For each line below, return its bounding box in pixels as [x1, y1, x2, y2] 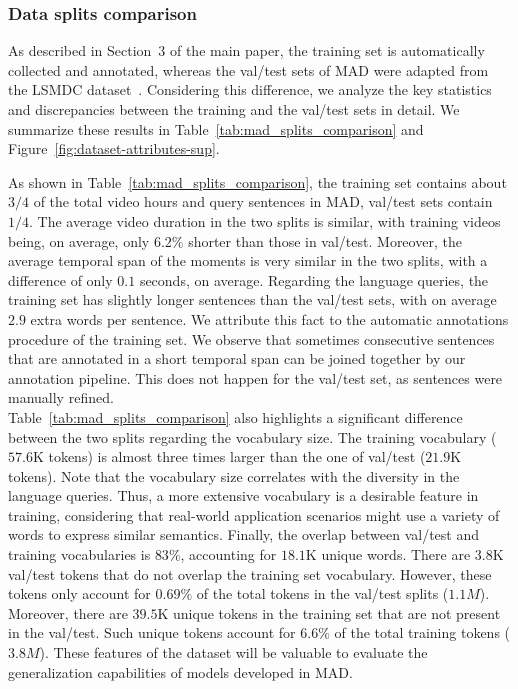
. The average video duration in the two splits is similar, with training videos [29, 210, 501, 231]
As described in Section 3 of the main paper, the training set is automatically [8, 40, 485, 61]
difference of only [8, 269, 113, 290]
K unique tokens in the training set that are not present [157, 602, 501, 623]
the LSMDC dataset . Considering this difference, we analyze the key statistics [8, 79, 492, 100]
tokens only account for [8, 583, 151, 604]
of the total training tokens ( [334, 622, 511, 643]
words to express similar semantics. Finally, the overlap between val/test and [8, 524, 480, 545]
